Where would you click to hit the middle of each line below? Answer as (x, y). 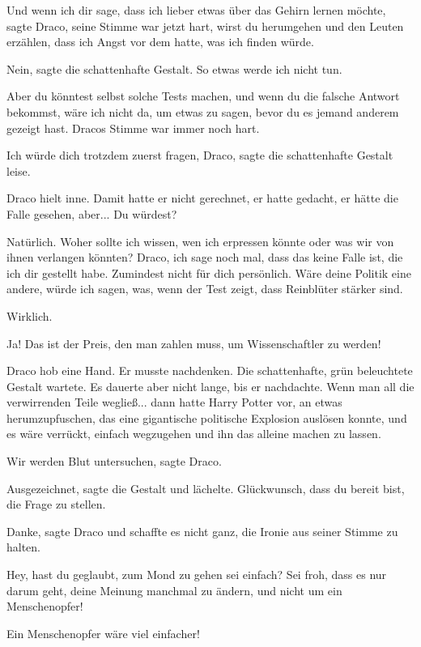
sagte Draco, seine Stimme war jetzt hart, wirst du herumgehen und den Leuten (205, 26)
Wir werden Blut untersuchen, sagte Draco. (114, 461)
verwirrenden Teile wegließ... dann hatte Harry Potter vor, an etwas (174, 402)
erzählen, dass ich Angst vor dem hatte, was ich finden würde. (160, 42)
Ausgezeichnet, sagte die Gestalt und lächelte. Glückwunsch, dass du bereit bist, (206, 488)
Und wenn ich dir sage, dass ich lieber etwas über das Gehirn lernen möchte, (196, 10)
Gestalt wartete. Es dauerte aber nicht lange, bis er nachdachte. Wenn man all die (210, 386)
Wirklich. (30, 315)
